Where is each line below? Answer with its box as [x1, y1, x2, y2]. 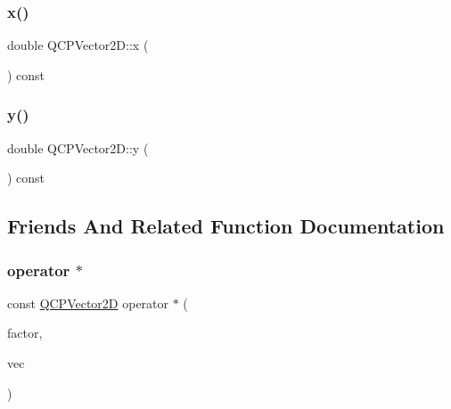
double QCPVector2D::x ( [7, 36, 149, 54]
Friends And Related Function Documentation [7, 212, 445, 240]
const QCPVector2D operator [7, 293, 169, 312]
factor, [7, 323, 43, 342]
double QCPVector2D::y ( [7, 138, 149, 157]
